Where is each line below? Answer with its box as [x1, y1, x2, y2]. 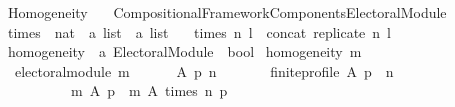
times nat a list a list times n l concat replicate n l [7, 21, 392, 42]
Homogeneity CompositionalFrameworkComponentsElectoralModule [7, 2, 447, 22]
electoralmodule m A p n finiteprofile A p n [14, 60, 394, 81]
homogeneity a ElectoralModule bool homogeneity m [7, 41, 362, 62]
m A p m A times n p [70, 80, 228, 101]
